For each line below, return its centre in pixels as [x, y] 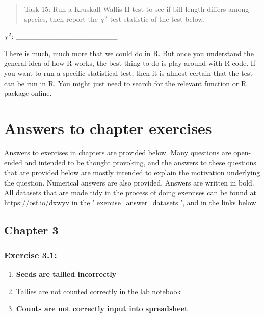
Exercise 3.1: [31, 255]
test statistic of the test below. [157, 19]
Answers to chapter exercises [108, 128]
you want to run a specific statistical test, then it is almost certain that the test [128, 73]
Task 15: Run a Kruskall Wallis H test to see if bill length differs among [137, 9]
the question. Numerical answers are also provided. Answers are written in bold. [129, 182]
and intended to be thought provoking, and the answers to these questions [140, 162]
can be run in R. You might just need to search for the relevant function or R [125, 83]
